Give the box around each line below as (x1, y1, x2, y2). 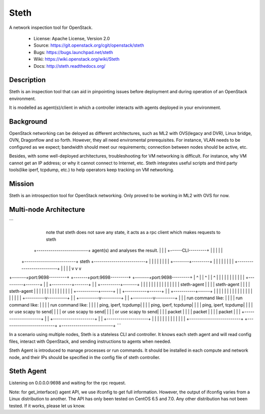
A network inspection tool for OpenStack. (9, 25, 93, 30)
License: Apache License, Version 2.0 (33, 35, 110, 41)
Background (9, 118, 48, 126)
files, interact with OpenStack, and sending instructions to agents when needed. (9, 338, 171, 344)
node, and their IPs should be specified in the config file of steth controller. (9, 354, 160, 360)
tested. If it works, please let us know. (9, 403, 85, 409)
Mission (9, 180, 34, 188)
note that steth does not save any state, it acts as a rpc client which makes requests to (46, 230, 221, 235)
